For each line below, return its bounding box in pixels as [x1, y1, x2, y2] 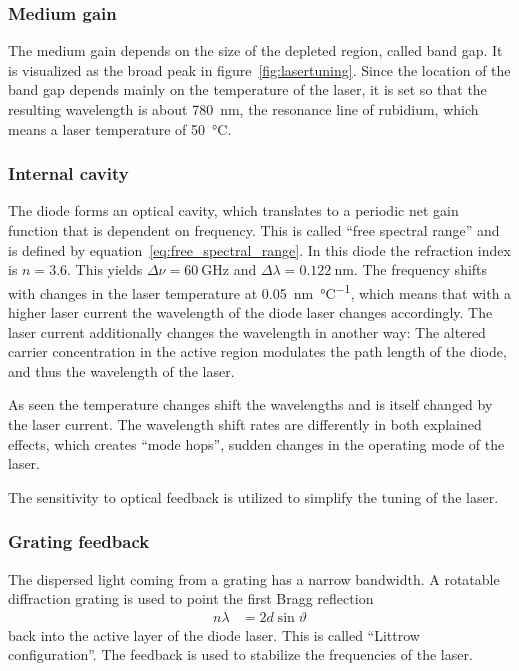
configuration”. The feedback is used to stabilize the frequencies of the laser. [8, 644, 473, 665]
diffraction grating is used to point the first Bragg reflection [8, 588, 374, 609]
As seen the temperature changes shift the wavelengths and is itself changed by [8, 394, 493, 415]
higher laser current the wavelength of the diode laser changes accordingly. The [8, 302, 493, 323]
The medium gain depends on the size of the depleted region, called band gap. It [8, 40, 503, 61]
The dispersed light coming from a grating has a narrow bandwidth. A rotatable [8, 568, 500, 589]
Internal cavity [8, 161, 129, 186]
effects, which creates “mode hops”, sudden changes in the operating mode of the [8, 433, 505, 454]
